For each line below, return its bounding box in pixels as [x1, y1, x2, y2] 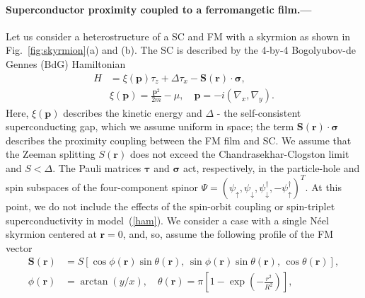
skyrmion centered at [6, 227, 97, 241]
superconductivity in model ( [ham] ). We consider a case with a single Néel [6, 212, 329, 227]
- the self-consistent [216, 105, 301, 120]
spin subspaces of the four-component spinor [6, 179, 198, 194]
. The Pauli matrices [52, 160, 141, 175]
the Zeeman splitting [6, 147, 95, 161]
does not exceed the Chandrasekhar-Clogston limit [129, 147, 349, 161]
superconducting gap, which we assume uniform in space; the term [6, 119, 294, 134]
